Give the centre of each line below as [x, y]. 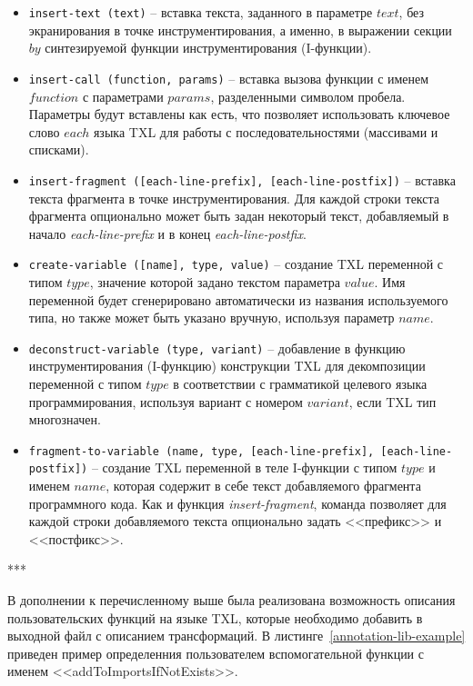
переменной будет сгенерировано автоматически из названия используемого [238, 299]
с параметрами [123, 96]
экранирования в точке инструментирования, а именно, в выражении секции [240, 30]
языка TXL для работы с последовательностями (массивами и [266, 131]
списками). [59, 149]
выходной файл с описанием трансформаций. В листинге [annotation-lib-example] [236, 636]
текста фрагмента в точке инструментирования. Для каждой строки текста [234, 198]
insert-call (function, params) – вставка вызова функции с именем [229, 78]
